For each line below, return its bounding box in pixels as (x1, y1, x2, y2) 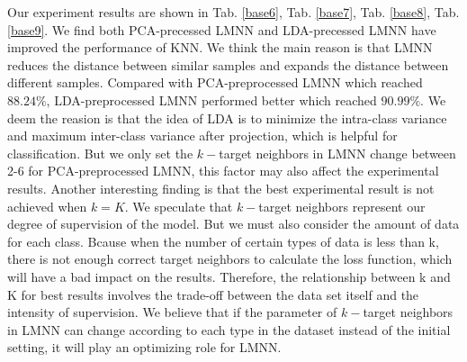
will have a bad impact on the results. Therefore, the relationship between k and (7, 267, 451, 285)
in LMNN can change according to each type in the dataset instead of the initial (7, 320, 451, 339)
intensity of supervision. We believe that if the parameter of (7, 303, 337, 321)
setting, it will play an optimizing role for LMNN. (7, 338, 282, 357)
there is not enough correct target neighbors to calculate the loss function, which (7, 249, 453, 268)
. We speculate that (124, 196, 233, 215)
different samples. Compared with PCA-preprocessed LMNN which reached (7, 73, 423, 92)
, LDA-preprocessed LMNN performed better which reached (46, 90, 377, 109)
